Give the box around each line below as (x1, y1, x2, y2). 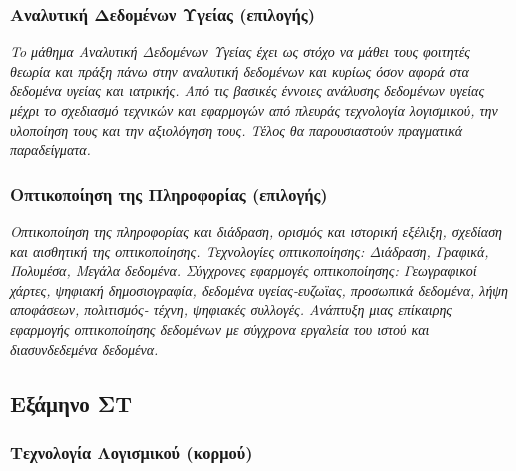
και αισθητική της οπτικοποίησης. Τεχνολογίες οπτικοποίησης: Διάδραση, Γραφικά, (10, 240, 489, 261)
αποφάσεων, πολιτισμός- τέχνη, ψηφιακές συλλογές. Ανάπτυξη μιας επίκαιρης (10, 299, 453, 320)
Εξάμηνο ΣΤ (10, 387, 133, 418)
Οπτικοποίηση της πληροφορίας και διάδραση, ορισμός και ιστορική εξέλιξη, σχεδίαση (10, 221, 503, 241)
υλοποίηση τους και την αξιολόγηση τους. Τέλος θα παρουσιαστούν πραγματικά (10, 119, 463, 140)
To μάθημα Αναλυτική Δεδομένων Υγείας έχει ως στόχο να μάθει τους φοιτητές (10, 41, 470, 62)
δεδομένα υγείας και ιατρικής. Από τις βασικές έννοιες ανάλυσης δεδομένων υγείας (10, 80, 485, 101)
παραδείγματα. (10, 139, 91, 160)
